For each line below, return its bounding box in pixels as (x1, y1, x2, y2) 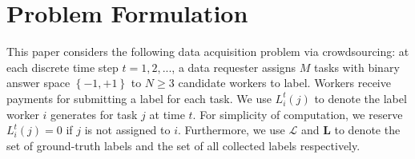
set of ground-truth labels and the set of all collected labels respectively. (6, 137, 361, 153)
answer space (6, 74, 71, 91)
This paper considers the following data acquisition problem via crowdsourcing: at (6, 43, 409, 60)
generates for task (50, 105, 138, 122)
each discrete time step (6, 58, 119, 75)
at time (149, 105, 185, 122)
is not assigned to (84, 121, 171, 138)
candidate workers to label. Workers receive (178, 74, 391, 91)
